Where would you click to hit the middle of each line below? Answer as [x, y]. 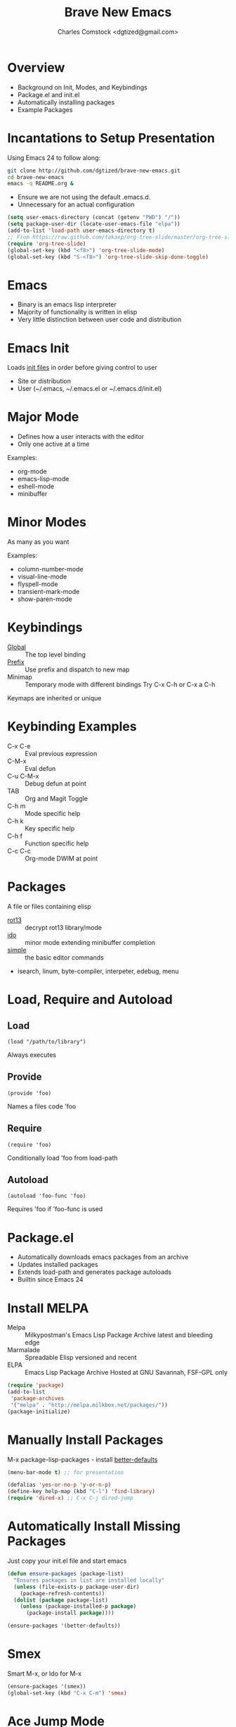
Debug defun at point [55, 784]
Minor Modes [47, 522]
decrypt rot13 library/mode [63, 927]
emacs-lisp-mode [43, 479]
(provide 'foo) [29, 1093]
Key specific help [50, 828]
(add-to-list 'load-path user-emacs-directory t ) [81, 230]
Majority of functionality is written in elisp [77, 312]
